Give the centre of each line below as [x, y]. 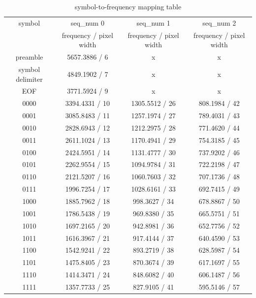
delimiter [29, 79]
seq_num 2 [219, 22]
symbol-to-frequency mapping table [128, 6]
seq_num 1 [153, 22]
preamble [29, 57]
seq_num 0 [87, 22]
